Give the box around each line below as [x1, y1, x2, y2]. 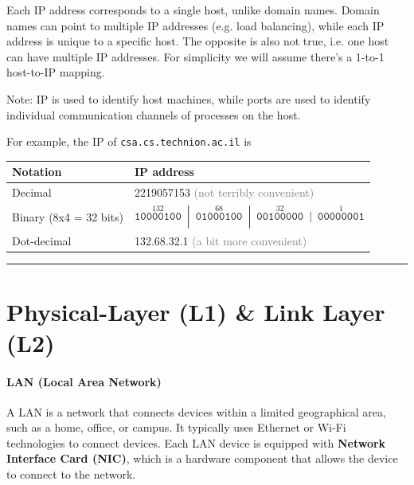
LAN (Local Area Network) [6, 373, 162, 389]
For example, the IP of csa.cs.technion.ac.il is [6, 133, 252, 150]
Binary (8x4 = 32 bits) [12, 208, 123, 225]
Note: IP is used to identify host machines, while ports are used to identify [6, 90, 371, 107]
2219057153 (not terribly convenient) [134, 184, 314, 201]
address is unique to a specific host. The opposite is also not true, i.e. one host [6, 33, 389, 49]
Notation [12, 163, 62, 180]
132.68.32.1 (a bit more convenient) [134, 233, 307, 249]
